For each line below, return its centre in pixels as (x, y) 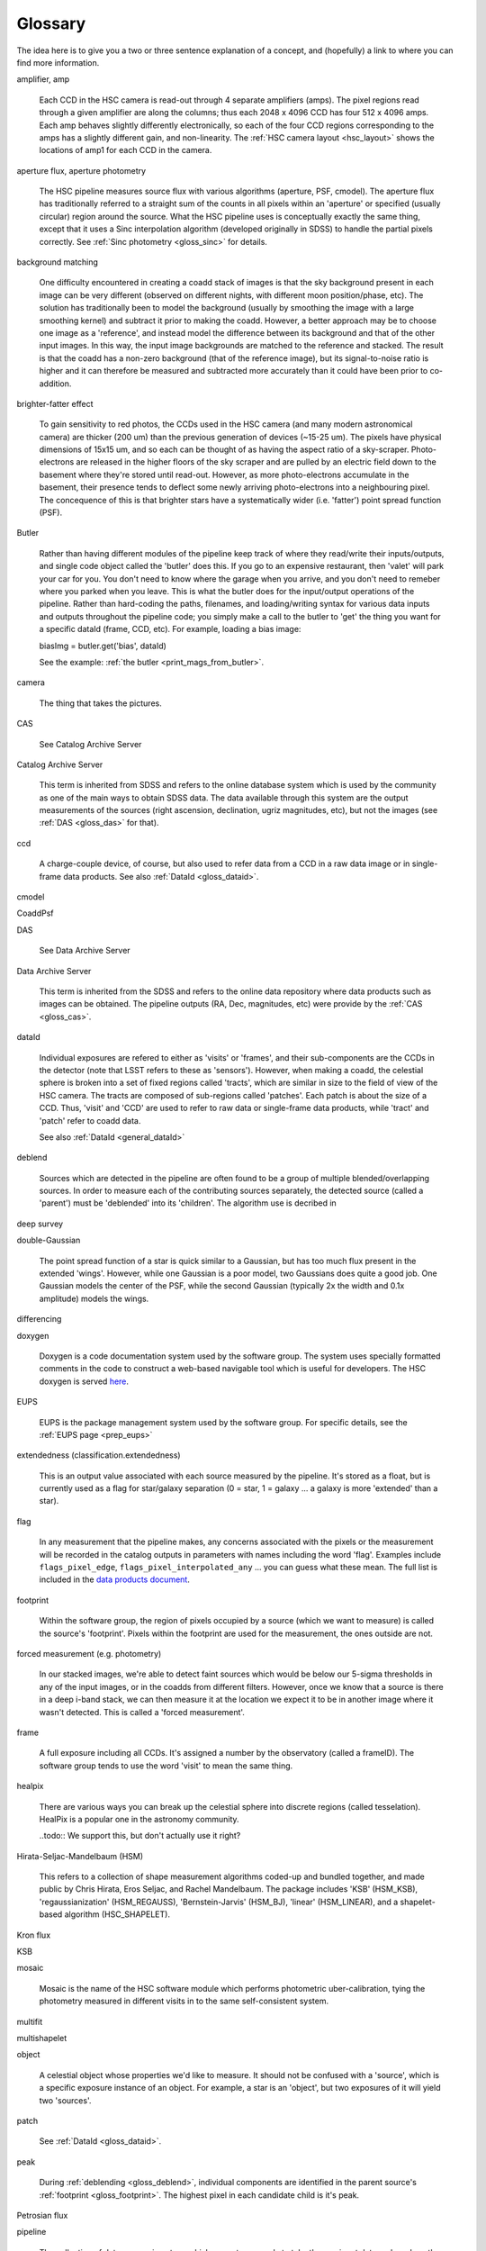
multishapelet (42, 2038)
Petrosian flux (42, 2215)
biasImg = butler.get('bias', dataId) (103, 646)
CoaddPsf (35, 913)
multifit (30, 2021)
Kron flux (34, 1935)
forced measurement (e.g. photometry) (89, 1654)
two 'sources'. (65, 2100)
